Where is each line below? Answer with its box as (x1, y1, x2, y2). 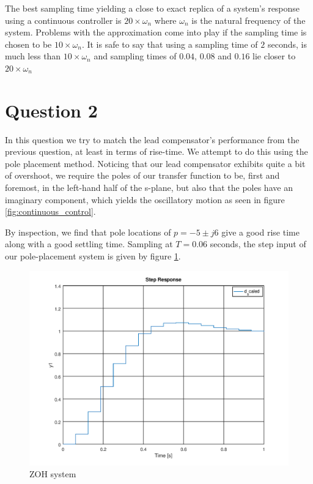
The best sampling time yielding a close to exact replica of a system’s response (5, 2, 300, 14)
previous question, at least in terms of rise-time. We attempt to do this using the (5, 145, 308, 158)
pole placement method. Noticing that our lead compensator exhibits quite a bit (5, 157, 306, 169)
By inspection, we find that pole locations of (5, 225, 171, 238)
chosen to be (5, 37, 52, 50)
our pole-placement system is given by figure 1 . (5, 250, 181, 262)
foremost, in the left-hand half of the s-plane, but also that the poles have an (5, 181, 293, 194)
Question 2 (5, 97, 98, 122)
